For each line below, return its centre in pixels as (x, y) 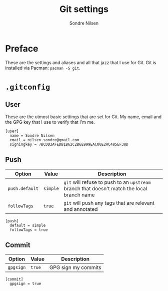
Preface (22, 48)
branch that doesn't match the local (105, 188)
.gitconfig (28, 87)
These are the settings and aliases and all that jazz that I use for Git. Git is (81, 62)
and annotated (81, 209)
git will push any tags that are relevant (109, 203)
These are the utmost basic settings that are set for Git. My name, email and (83, 117)
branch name (79, 195)
